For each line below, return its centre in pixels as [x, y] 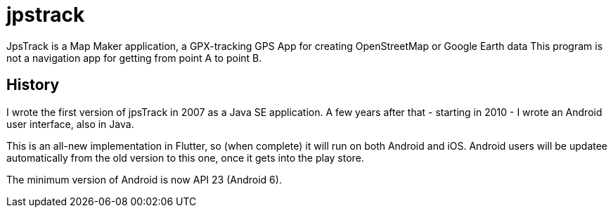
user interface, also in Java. [70, 124]
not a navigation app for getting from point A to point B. [134, 58]
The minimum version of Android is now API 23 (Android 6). [144, 179]
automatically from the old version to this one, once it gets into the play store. [185, 157]
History [33, 85]
